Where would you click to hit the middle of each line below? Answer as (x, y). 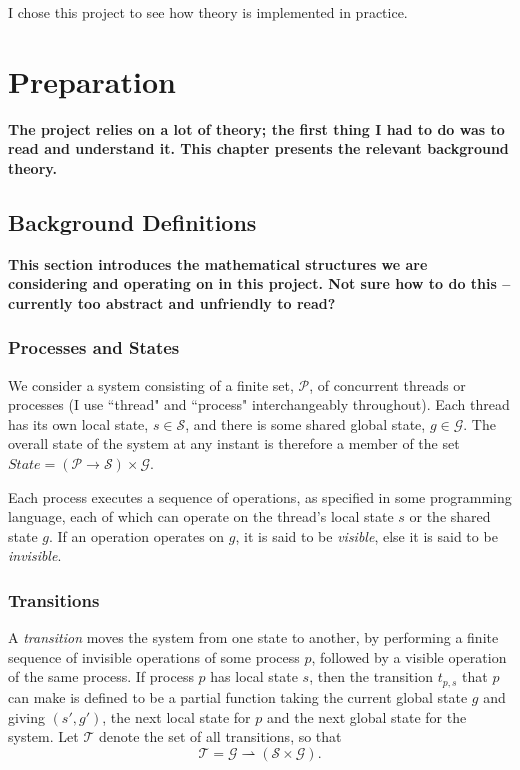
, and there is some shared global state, (305, 423)
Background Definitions (132, 221)
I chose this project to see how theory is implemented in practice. (208, 12)
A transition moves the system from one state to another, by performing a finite (253, 637)
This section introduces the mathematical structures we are (218, 263)
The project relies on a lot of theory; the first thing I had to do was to (256, 128)
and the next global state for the (366, 716)
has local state (254, 676)
